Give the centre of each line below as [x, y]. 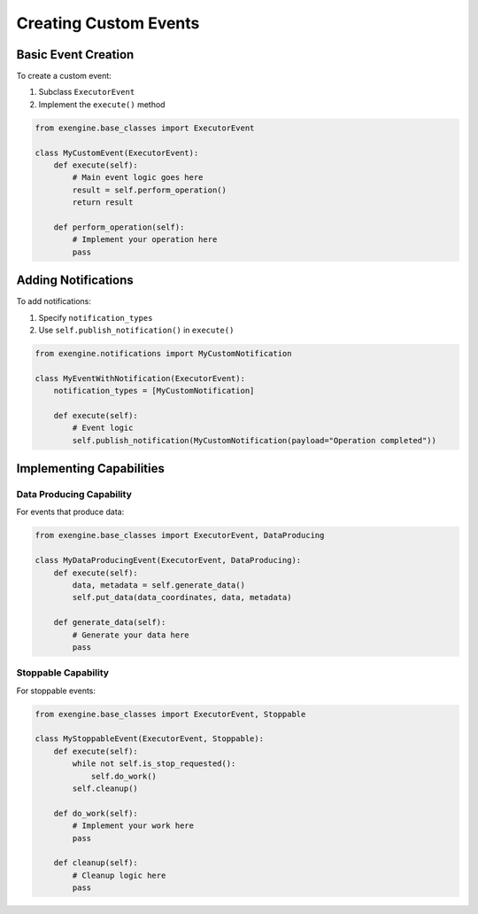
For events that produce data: [70, 512]
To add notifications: [54, 301]
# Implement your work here [133, 826]
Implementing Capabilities [91, 469]
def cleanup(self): [96, 863]
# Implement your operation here [145, 240]
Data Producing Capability [74, 495]
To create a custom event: [64, 76]
